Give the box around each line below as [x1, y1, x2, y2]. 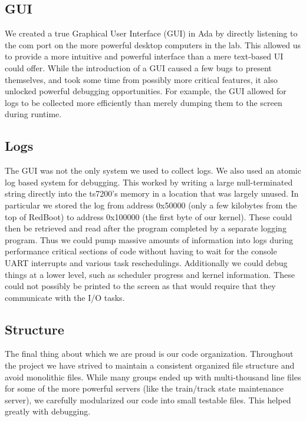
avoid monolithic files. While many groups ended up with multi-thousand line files [5, 370, 301, 383]
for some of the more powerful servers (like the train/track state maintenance [5, 382, 284, 395]
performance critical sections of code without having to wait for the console [5, 245, 277, 257]
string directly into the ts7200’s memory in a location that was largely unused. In [5, 187, 299, 200]
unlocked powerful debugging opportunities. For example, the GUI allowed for [5, 85, 287, 97]
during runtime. [5, 108, 62, 120]
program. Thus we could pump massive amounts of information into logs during [5, 233, 294, 246]
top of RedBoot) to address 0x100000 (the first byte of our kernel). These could [5, 210, 292, 223]
